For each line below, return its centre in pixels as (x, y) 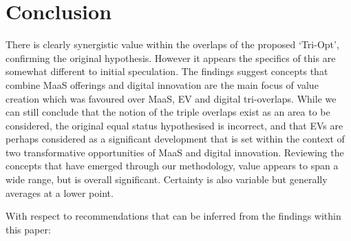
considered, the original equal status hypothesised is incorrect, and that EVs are (174, 125)
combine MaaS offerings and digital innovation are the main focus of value (162, 84)
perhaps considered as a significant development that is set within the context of (175, 139)
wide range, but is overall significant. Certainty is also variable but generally (167, 179)
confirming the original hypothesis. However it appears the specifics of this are (171, 57)
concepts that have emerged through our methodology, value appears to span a (172, 166)
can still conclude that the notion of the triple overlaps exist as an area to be (168, 112)
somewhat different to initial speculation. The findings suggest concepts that (167, 71)
